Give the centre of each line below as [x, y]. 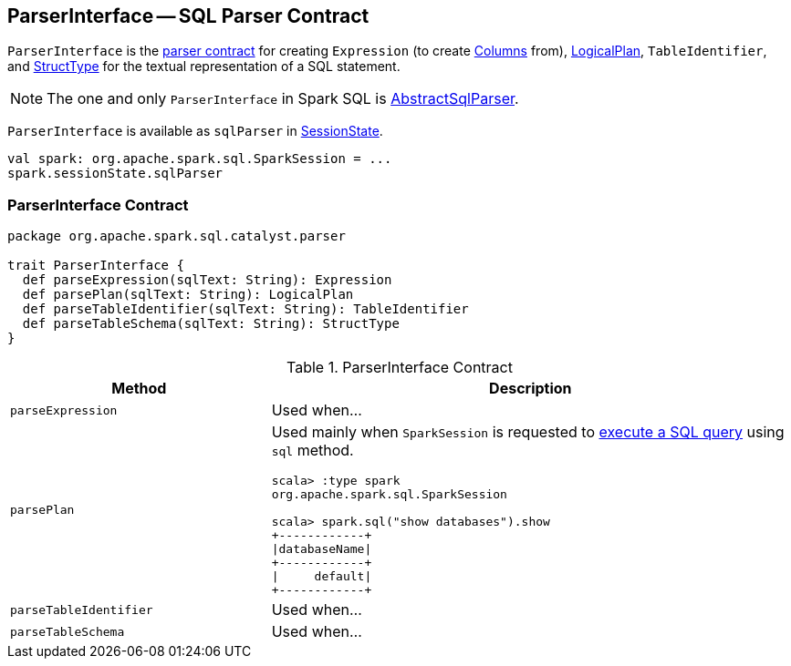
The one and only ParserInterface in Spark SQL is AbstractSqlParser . [283, 99]
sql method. [312, 451]
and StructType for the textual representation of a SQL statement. [204, 67]
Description [531, 389]
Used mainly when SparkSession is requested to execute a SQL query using [528, 432]
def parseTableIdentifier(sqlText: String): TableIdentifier [245, 309]
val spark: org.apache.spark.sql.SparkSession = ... [200, 159]
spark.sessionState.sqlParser [115, 174]
